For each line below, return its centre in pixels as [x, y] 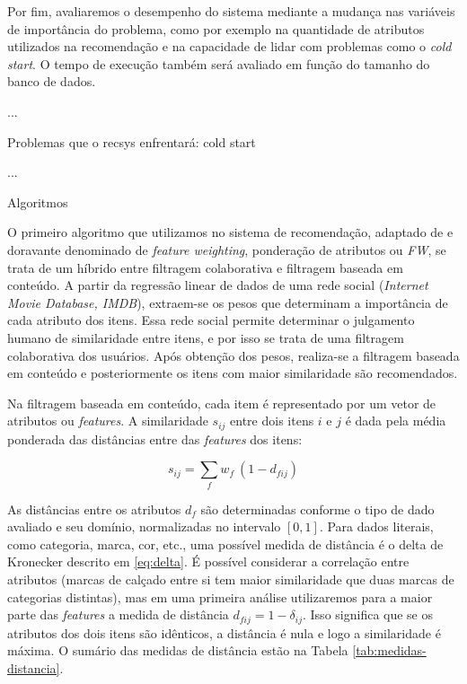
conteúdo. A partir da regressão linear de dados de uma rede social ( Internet [218, 285]
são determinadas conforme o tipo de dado [317, 509]
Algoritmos [38, 202]
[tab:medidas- [389, 650]
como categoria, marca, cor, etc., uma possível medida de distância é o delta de [225, 544]
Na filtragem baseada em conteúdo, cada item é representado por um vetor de [222, 403]
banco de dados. [52, 81]
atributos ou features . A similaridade [108, 421]
